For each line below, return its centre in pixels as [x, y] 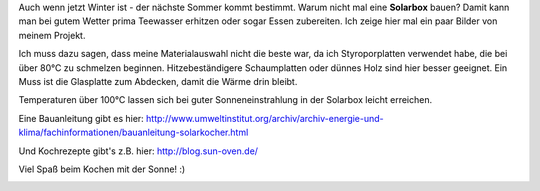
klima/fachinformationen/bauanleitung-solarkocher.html [133, 132]
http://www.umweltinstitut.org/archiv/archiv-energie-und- [264, 118]
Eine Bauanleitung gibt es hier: [81, 118]
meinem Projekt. [52, 35]
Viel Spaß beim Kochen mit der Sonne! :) [102, 169]
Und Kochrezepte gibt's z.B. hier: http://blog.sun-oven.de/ [138, 151]
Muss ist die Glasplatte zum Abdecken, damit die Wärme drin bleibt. [158, 81]
